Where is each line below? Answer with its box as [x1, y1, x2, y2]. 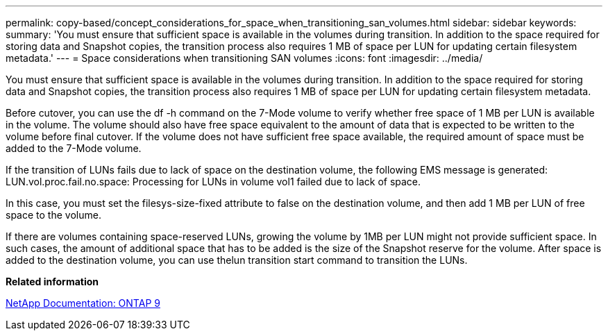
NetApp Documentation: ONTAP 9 [6, 297, 160, 309]
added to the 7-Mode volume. [6, 142, 142, 154]
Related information [6, 276, 99, 287]
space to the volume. [6, 209, 101, 221]
